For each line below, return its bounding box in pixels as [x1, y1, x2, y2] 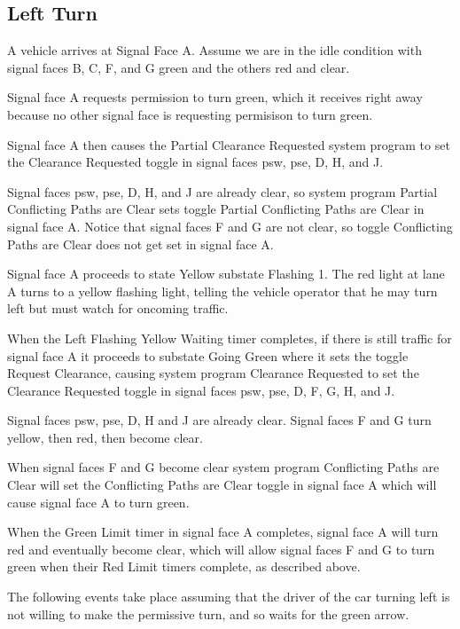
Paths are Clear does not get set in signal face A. [7, 234, 274, 253]
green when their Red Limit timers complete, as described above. [7, 557, 361, 576]
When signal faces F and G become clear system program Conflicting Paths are [7, 458, 440, 476]
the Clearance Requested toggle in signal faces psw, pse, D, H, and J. [7, 153, 384, 171]
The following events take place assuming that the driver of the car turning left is [7, 587, 450, 606]
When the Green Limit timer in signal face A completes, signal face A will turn [7, 523, 439, 541]
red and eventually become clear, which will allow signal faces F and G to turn [7, 539, 435, 558]
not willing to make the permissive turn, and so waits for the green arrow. [7, 604, 409, 623]
